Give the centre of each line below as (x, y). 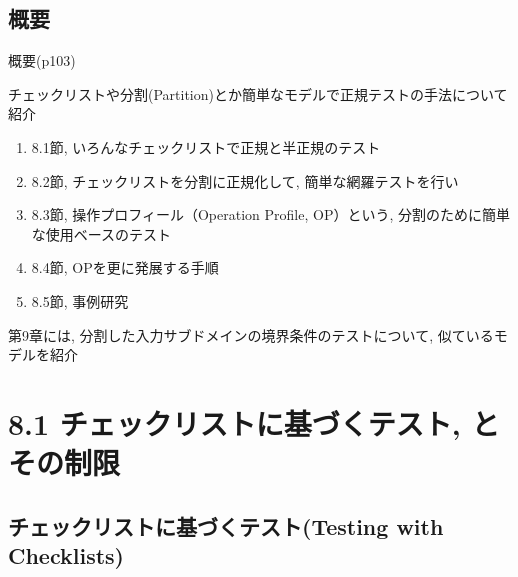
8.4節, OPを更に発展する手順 (125, 267)
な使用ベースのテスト (101, 233)
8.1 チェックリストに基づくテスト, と (254, 422)
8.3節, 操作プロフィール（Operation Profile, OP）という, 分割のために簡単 (270, 214)
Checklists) (66, 555)
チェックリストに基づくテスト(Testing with (226, 525)
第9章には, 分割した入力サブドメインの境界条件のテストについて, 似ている (251, 334)
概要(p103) (42, 60)
